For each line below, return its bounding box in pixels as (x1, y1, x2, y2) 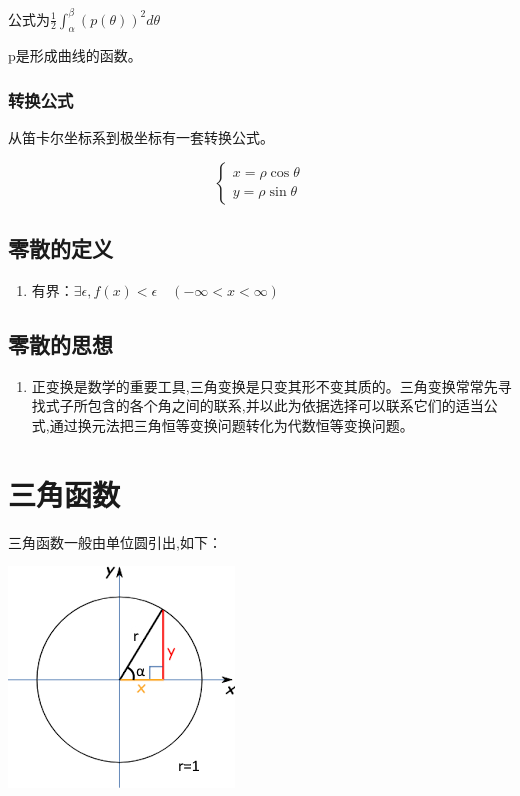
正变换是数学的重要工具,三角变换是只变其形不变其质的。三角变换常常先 (31, 375, 498, 396)
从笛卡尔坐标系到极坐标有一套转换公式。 (8, 127, 274, 148)
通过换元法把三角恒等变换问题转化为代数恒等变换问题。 (49, 414, 414, 435)
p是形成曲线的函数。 (8, 45, 142, 66)
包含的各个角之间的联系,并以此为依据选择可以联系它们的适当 (87, 395, 484, 416)
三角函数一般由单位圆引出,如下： (8, 531, 222, 552)
